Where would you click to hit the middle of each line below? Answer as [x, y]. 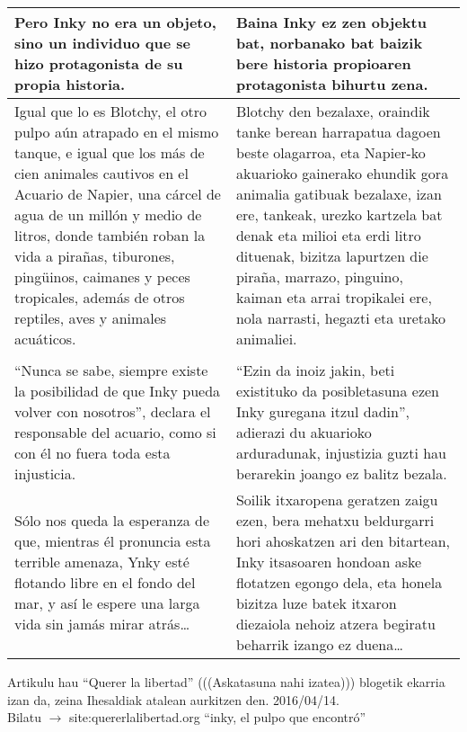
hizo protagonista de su [99, 63]
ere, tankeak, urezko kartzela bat [339, 214]
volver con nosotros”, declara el [113, 411]
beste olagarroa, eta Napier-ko [330, 152]
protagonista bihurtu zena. [332, 84]
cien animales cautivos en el [101, 173]
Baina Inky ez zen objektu [331, 22]
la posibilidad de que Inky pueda [118, 391]
